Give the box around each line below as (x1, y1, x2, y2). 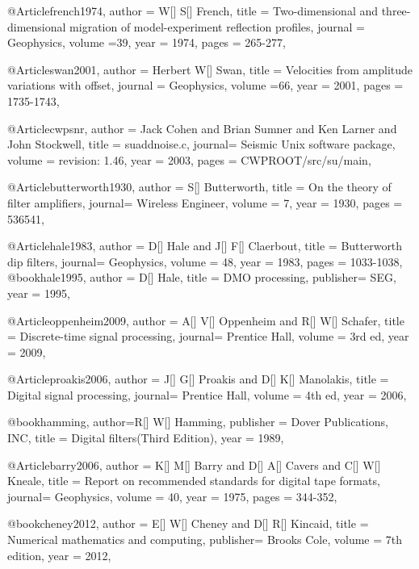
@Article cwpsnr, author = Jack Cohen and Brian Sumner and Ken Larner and (7, 119, 397, 136)
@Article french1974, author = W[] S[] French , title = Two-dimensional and (7, 2, 379, 19)
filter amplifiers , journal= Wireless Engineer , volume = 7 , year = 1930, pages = (7, 194, 403, 211)
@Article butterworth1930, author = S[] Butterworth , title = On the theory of (7, 178, 392, 195)
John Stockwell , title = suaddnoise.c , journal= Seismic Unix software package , (7, 136, 396, 153)
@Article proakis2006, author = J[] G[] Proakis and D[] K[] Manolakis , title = (7, 370, 389, 387)
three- (381, 2, 411, 19)
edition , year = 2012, (7, 546, 111, 563)
